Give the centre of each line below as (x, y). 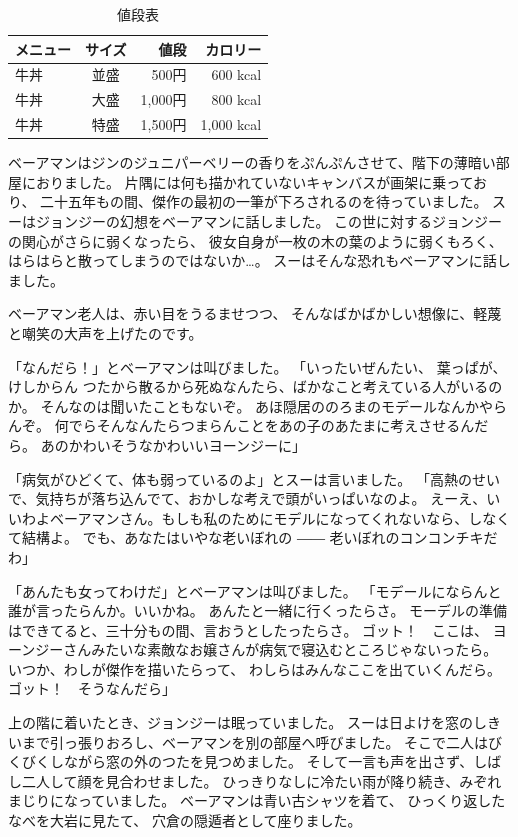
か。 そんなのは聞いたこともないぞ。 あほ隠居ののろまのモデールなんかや (251, 405)
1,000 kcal (231, 124)
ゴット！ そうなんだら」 (92, 688)
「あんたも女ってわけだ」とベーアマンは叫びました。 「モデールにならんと (255, 590)
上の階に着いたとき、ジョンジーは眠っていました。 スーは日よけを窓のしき (254, 722)
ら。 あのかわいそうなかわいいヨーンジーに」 (157, 444)
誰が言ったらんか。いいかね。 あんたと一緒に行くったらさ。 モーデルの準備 (258, 610)
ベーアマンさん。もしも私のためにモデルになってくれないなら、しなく (280, 517)
